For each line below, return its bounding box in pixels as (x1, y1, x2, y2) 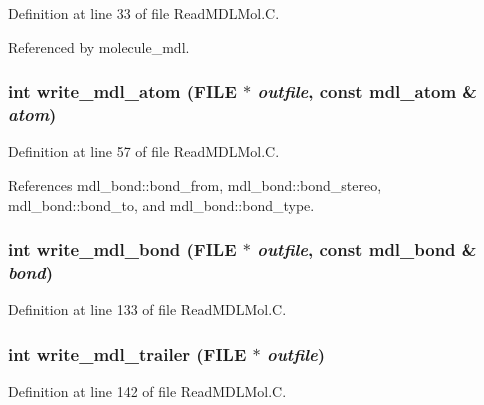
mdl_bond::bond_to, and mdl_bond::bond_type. (8, 194, 315, 215)
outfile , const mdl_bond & (257, 237, 477, 262)
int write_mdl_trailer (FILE (8, 341, 247, 366)
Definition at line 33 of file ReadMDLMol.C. (8, 3, 280, 23)
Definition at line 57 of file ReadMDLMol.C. (8, 141, 280, 162)
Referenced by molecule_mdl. (8, 36, 190, 57)
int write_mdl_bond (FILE (8, 237, 237, 262)
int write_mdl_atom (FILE (8, 79, 237, 104)
